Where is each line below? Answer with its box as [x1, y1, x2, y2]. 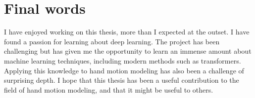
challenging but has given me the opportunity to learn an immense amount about [4, 46, 252, 56]
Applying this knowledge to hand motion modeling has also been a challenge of [4, 65, 244, 75]
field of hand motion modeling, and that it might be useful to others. [4, 84, 213, 95]
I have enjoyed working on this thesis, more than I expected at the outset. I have [4, 27, 250, 37]
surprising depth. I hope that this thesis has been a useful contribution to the [4, 75, 239, 85]
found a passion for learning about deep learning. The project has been [4, 36, 220, 46]
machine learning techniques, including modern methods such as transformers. [4, 55, 241, 65]
